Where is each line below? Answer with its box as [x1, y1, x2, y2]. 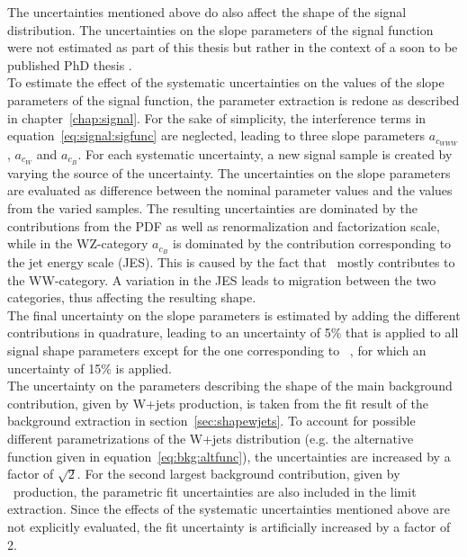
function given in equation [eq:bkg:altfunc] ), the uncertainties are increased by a [7, 446, 451, 465]
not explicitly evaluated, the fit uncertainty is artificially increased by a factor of [7, 517, 451, 536]
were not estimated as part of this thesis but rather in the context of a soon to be [7, 38, 458, 57]
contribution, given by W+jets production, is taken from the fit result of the [7, 393, 428, 412]
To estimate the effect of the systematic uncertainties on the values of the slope [7, 73, 445, 92]
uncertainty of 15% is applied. [7, 358, 172, 377]
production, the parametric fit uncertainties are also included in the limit [13, 481, 417, 500]
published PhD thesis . [7, 55, 132, 74]
